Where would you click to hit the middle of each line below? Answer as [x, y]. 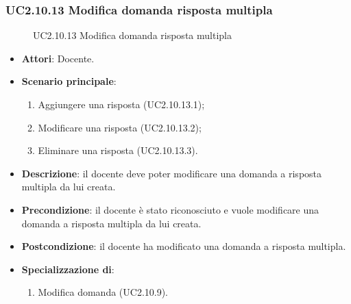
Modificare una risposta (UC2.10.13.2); [120, 127]
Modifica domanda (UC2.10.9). [103, 292]
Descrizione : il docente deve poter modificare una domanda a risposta [172, 173]
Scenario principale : [69, 81]
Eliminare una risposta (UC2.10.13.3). [118, 150]
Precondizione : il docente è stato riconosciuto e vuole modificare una [170, 209]
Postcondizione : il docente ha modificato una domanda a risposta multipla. [184, 246]
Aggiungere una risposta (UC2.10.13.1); [121, 104]
